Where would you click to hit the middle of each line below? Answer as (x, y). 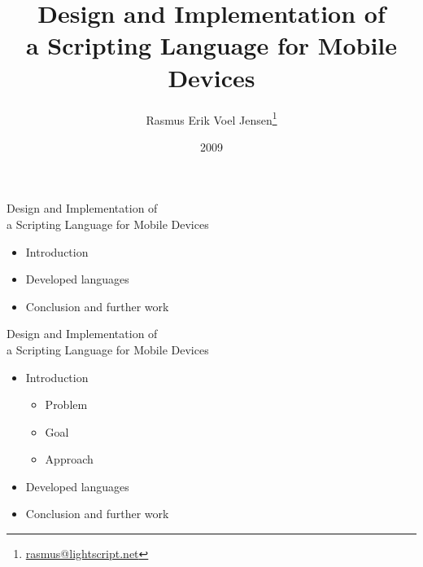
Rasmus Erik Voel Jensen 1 (211, 118)
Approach (69, 459)
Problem (66, 404)
